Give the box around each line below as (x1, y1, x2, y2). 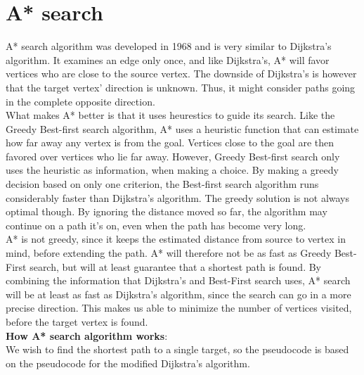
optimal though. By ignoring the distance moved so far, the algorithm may (6, 204, 327, 219)
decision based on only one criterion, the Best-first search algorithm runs (6, 177, 319, 191)
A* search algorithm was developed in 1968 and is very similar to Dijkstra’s (6, 39, 332, 53)
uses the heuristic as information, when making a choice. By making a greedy (6, 163, 339, 177)
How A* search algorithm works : (6, 328, 168, 343)
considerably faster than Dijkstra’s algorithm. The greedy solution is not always (6, 190, 350, 205)
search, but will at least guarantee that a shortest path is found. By (30, 259, 322, 274)
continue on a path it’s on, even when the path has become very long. (6, 217, 306, 232)
